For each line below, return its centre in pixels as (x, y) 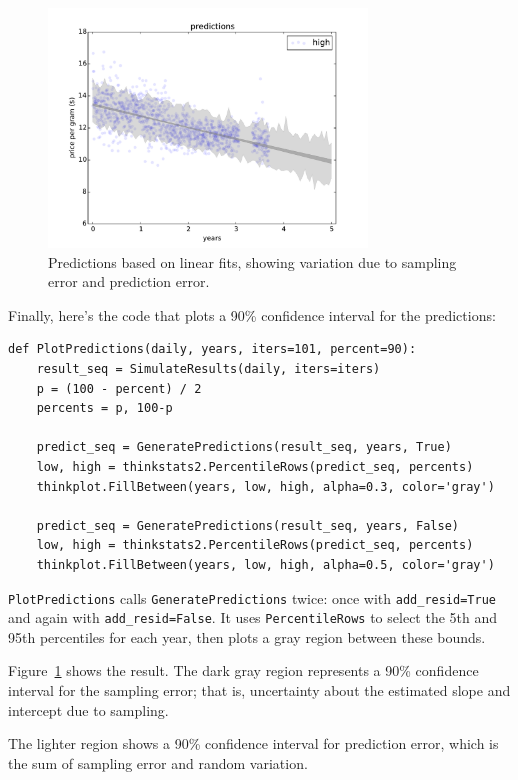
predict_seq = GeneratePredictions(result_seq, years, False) (248, 525)
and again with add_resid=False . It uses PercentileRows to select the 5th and (253, 617)
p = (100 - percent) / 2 (119, 388)
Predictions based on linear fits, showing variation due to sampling (252, 261)
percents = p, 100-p (104, 408)
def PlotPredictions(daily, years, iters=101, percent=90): (212, 349)
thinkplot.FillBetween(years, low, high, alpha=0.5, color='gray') (265, 564)
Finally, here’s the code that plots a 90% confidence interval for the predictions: (252, 314)
